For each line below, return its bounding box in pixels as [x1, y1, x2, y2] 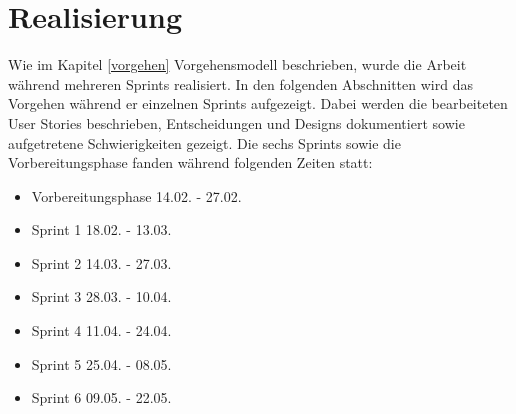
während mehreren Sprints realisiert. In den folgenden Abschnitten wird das [8, 73, 473, 94]
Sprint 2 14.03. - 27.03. [31, 252, 172, 273]
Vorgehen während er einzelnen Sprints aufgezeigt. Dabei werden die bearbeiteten [8, 93, 508, 114]
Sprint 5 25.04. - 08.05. [31, 353, 172, 374]
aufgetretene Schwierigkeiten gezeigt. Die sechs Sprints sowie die [8, 132, 401, 153]
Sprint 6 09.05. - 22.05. [31, 387, 172, 408]
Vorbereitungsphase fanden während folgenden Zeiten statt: [8, 152, 373, 173]
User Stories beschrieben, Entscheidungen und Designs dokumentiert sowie [8, 112, 465, 133]
